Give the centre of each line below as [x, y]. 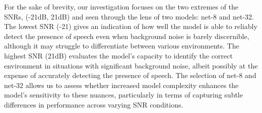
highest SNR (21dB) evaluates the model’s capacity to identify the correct [118, 55]
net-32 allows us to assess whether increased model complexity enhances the [121, 85]
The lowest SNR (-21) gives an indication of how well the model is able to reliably [131, 26]
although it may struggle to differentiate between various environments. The [122, 46]
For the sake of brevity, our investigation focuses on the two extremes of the [121, 6]
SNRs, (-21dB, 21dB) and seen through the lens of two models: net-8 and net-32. [129, 16]
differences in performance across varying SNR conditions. [94, 104]
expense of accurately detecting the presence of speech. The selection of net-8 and [130, 75]
